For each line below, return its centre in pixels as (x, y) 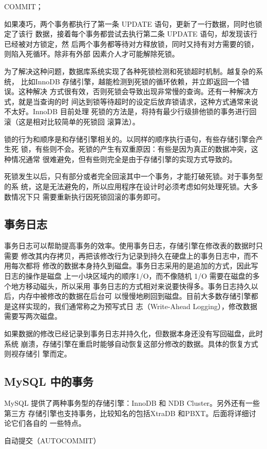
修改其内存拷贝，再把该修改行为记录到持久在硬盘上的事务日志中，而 (136, 255)
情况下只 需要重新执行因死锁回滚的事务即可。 (88, 196)
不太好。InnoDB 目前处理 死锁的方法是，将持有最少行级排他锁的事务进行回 (130, 111)
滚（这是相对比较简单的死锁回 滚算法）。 (72, 121)
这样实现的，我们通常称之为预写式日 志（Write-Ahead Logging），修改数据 (134, 306)
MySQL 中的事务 (49, 381)
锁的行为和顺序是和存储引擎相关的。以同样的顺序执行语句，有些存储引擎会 (130, 139)
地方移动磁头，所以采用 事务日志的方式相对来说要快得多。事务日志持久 (131, 286)
